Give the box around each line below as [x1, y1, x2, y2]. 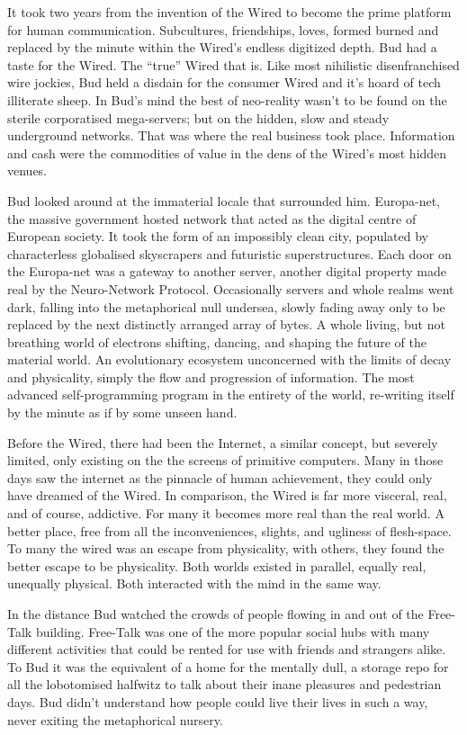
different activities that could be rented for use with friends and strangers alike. [7, 640, 446, 659]
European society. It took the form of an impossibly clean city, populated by [7, 227, 428, 246]
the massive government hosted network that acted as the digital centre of [7, 209, 417, 228]
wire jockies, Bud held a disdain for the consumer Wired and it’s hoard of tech [7, 73, 441, 92]
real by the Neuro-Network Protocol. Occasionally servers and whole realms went [7, 279, 454, 298]
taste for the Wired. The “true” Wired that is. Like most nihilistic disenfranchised [7, 55, 460, 74]
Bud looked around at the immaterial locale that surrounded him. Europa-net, [7, 191, 440, 210]
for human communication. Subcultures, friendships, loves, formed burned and [7, 20, 439, 39]
